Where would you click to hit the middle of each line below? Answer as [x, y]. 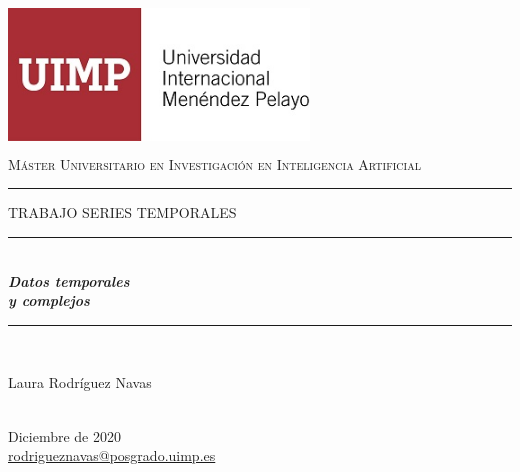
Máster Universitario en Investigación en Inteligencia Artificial [214, 163]
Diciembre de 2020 [64, 435]
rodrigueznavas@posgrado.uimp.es [112, 455]
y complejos [49, 300]
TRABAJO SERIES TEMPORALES [122, 212]
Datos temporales [69, 280]
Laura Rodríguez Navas [80, 382]
